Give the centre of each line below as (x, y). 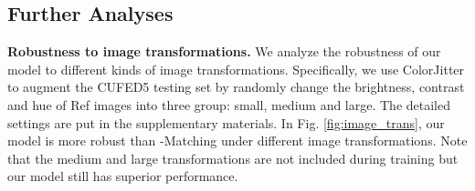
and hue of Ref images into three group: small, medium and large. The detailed (229, 104)
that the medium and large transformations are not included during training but (233, 158)
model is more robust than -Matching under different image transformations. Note (237, 141)
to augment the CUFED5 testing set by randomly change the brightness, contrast (236, 87)
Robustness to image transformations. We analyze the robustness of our (224, 51)
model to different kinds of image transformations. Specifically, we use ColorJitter (236, 69)
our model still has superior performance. (123, 176)
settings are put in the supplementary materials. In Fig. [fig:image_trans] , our (226, 122)
